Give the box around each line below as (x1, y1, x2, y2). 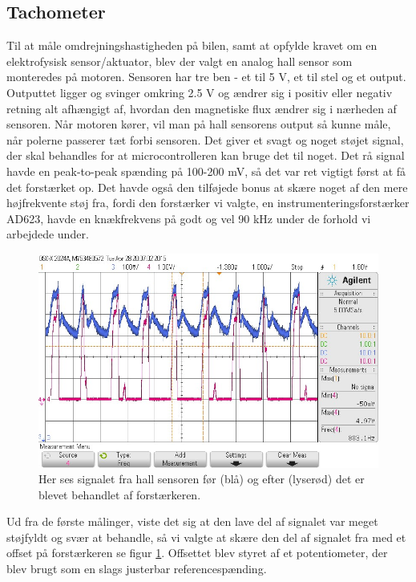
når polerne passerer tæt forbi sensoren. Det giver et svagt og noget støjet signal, (6, 131, 404, 148)
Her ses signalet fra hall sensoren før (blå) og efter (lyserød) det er (38, 470, 365, 487)
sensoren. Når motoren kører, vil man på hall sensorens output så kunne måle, (6, 116, 391, 132)
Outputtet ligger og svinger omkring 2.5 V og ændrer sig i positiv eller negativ (6, 83, 393, 100)
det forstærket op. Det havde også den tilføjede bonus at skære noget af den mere (6, 178, 408, 195)
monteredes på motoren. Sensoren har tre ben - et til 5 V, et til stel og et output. (6, 68, 406, 85)
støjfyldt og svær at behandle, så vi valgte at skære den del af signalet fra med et (6, 528, 406, 545)
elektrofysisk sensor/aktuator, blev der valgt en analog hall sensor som (6, 52, 353, 69)
